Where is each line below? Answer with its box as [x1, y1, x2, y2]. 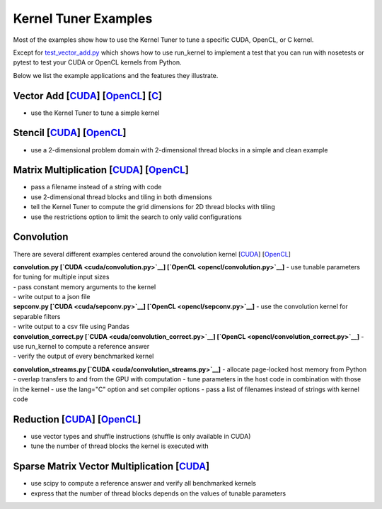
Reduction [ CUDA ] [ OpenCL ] [13, 413, 141, 425]
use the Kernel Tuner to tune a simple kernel [30, 108, 160, 117]
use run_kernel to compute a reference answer [13, 342, 150, 351]
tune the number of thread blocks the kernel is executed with [30, 442, 209, 450]
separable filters [13, 312, 61, 320]
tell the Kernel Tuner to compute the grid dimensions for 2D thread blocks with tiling [30, 203, 275, 211]
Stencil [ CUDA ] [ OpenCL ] [13, 127, 127, 139]
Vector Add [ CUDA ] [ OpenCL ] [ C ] [13, 89, 163, 102]
